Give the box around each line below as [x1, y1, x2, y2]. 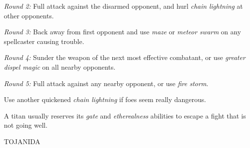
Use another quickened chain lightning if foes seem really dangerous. [4, 94, 206, 104]
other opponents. [4, 10, 54, 20]
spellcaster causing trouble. [4, 36, 84, 46]
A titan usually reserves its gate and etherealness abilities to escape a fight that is [4, 110, 246, 120]
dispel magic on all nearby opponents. [4, 61, 116, 72]
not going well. [4, 120, 47, 130]
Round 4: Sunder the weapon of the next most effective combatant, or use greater [4, 52, 246, 62]
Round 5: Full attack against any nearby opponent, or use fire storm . [4, 78, 208, 88]
